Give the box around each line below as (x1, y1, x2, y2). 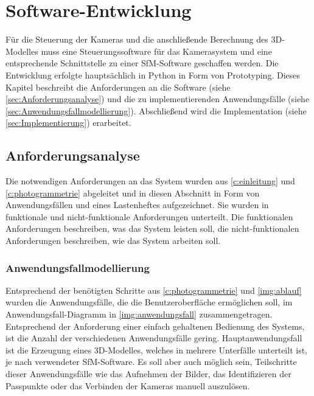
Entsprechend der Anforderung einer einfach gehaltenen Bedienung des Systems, (5, 319, 305, 332)
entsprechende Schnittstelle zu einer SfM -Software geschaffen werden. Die (5, 57, 279, 69)
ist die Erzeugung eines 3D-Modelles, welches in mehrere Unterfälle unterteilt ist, (5, 343, 307, 356)
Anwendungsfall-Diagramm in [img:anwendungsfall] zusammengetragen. (5, 308, 273, 321)
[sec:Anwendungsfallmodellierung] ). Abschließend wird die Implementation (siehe (5, 104, 307, 117)
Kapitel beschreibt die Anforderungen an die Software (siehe (5, 80, 231, 93)
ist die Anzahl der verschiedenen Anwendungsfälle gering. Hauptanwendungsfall (5, 332, 302, 344)
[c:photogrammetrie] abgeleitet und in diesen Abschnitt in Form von (5, 186, 260, 199)
